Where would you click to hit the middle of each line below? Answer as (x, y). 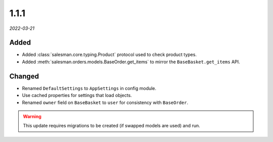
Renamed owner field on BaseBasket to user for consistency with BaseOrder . (105, 102)
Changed (24, 76)
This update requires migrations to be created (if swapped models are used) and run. (112, 126)
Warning (32, 116)
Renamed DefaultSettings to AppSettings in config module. (89, 88)
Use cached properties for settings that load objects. (77, 96)
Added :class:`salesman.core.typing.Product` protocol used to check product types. (109, 55)
